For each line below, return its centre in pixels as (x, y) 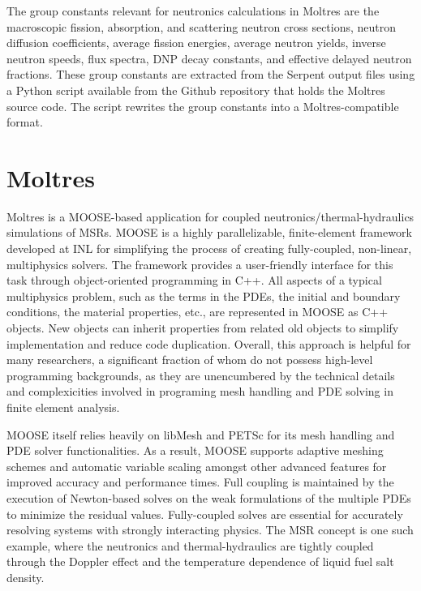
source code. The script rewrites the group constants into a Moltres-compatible (203, 106)
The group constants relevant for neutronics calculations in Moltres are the (193, 11)
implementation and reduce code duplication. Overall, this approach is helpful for (209, 343)
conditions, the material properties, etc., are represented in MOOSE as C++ (198, 312)
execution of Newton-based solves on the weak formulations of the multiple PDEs (209, 497)
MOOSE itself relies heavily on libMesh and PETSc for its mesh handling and (201, 434)
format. (25, 122)
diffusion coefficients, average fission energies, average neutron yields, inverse (196, 43)
